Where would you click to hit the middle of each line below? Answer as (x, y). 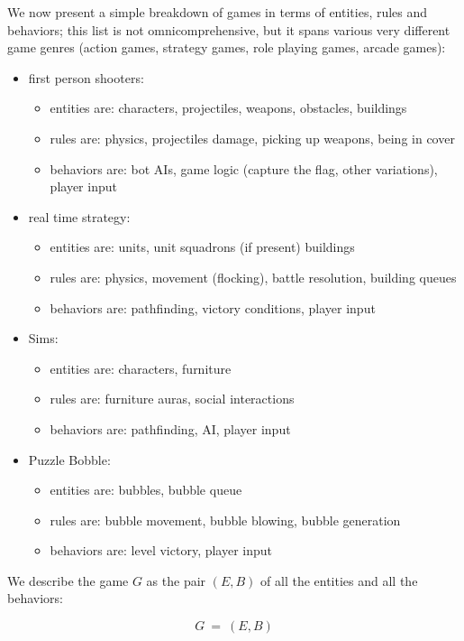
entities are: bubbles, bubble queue (146, 490)
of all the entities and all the (339, 580)
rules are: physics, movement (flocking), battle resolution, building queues (253, 277)
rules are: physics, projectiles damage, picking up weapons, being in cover (252, 138)
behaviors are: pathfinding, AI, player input (170, 428)
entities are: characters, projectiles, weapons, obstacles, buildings (228, 108)
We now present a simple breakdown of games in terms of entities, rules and (218, 12)
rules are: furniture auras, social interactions (172, 399)
